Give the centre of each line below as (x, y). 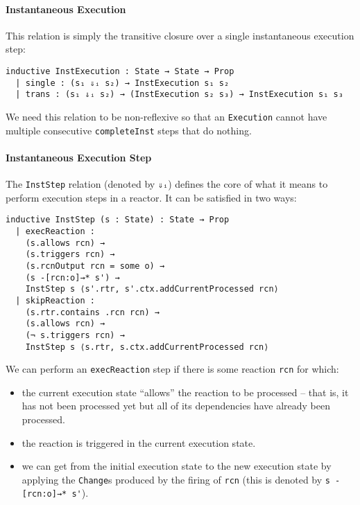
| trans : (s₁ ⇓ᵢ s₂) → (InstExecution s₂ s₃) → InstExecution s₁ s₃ (179, 95)
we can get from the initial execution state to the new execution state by (177, 466)
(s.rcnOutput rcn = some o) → (95, 266)
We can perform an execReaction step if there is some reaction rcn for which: (172, 369)
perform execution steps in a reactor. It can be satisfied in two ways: (151, 197)
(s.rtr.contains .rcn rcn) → (92, 312)
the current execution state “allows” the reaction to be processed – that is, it (185, 392)
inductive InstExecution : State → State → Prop (120, 71)
